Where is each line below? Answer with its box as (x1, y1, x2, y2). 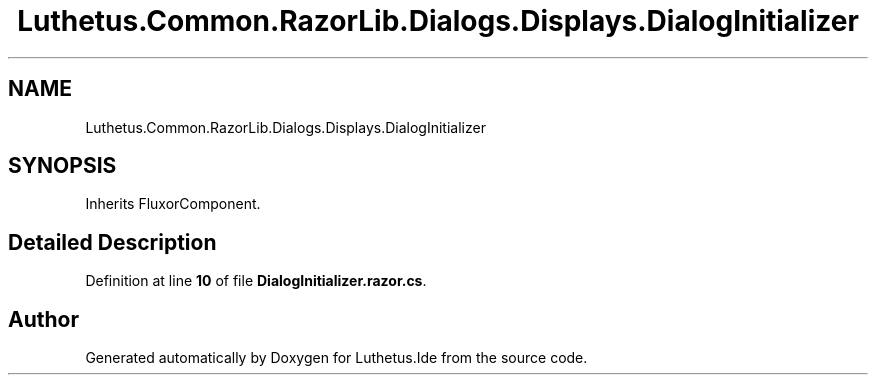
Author (8, 306, 79, 332)
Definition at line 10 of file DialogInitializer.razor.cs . (85, 272, 427, 290)
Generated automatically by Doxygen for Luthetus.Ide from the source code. (85, 349, 588, 367)
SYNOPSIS (8, 153, 117, 179)
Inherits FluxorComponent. (85, 195, 261, 213)
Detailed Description (8, 229, 217, 255)
